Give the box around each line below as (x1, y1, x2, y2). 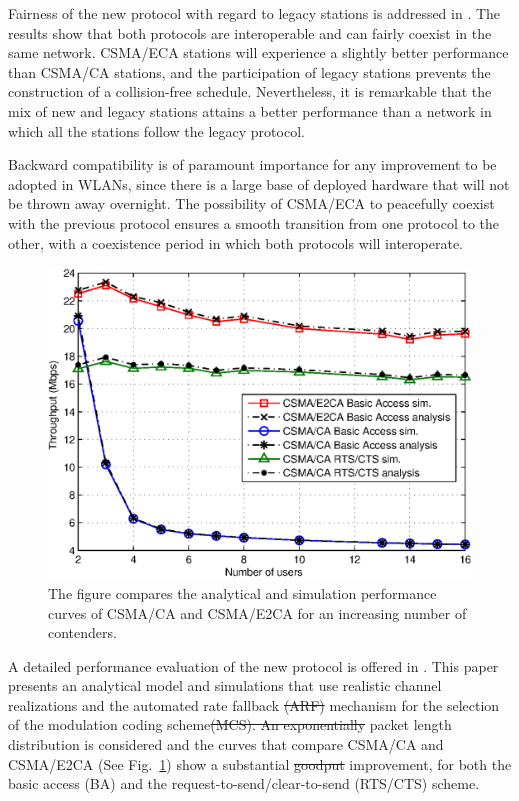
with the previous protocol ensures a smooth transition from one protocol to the (8, 212, 500, 233)
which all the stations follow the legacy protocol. (8, 120, 305, 141)
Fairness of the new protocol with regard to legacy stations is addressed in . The (8, 3, 501, 23)
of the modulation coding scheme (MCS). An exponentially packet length (8, 714, 452, 735)
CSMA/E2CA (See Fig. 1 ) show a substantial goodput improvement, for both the (8, 753, 512, 774)
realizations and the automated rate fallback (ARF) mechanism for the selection (8, 694, 500, 715)
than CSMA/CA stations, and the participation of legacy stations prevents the (8, 61, 491, 82)
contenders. (48, 622, 117, 643)
